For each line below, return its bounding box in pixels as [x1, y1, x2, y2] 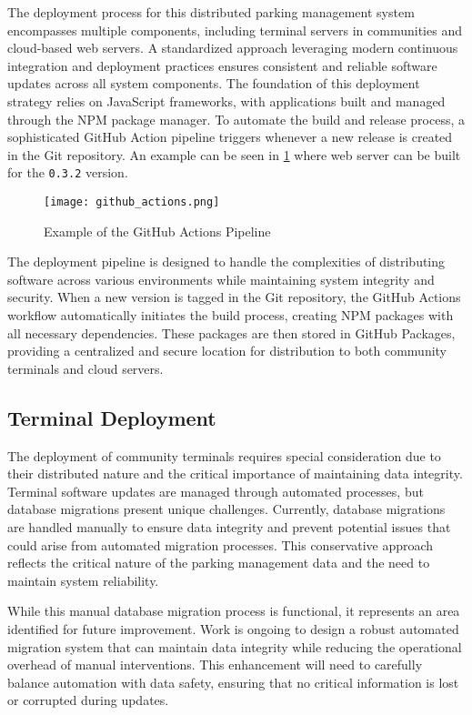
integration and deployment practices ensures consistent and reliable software [7, 55, 437, 75]
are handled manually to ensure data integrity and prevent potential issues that [7, 517, 451, 536]
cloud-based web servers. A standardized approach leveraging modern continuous [7, 38, 458, 57]
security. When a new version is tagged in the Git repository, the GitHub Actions [7, 287, 461, 307]
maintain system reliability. [7, 570, 159, 589]
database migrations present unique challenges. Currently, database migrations [7, 499, 446, 519]
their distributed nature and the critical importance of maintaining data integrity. [7, 464, 463, 483]
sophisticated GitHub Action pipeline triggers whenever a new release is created [7, 127, 453, 146]
